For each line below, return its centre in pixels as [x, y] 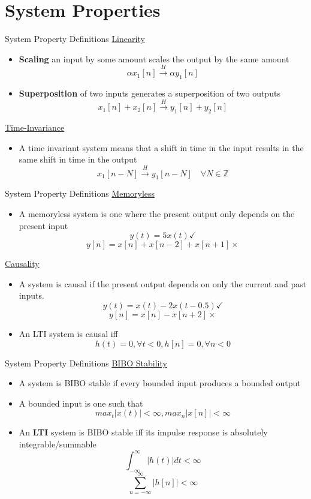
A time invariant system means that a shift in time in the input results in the [161, 147]
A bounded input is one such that [81, 403]
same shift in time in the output [78, 159]
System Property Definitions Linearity [75, 39]
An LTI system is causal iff [68, 334]
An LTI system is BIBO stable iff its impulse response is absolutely [143, 432]
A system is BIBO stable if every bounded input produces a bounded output [160, 383]
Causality [22, 264]
